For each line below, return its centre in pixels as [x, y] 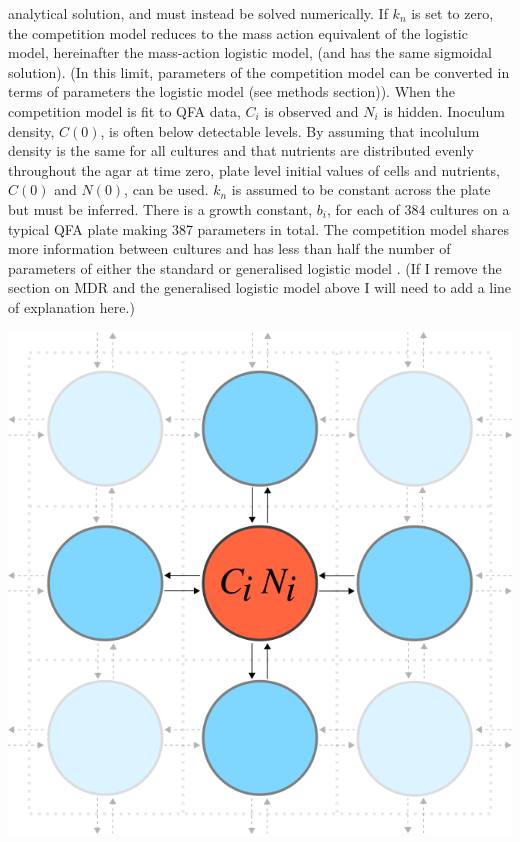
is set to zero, [452, 13]
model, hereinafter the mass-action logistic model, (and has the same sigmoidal [250, 52]
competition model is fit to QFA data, [124, 110]
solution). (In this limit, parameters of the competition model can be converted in [259, 71]
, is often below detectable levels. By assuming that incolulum [290, 130]
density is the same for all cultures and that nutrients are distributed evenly [241, 150]
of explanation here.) [71, 306]
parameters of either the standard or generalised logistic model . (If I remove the [255, 267]
